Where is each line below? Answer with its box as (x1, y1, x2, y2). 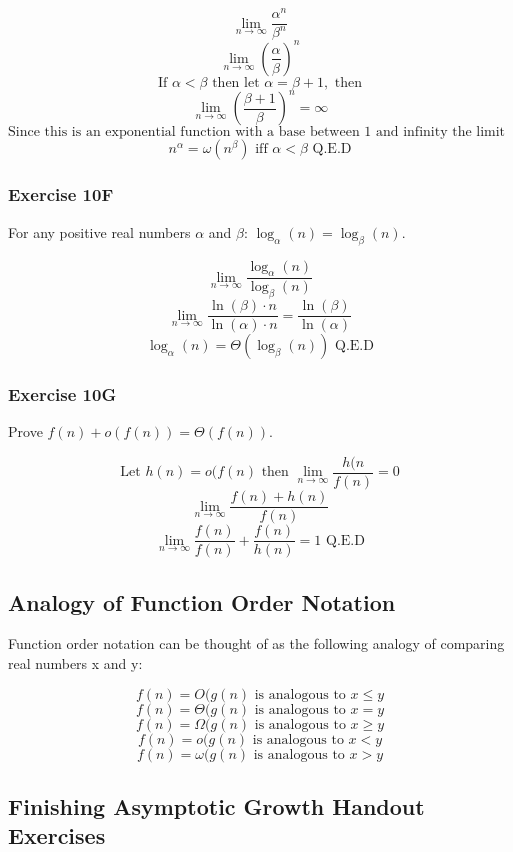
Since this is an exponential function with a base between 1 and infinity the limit (8, 125, 506, 140)
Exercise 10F (8, 182, 114, 207)
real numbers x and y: (8, 652, 143, 673)
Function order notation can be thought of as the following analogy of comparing (8, 633, 505, 654)
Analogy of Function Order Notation (8, 586, 396, 617)
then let (212, 75, 260, 90)
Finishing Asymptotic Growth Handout (8, 790, 425, 821)
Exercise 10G (8, 382, 117, 407)
